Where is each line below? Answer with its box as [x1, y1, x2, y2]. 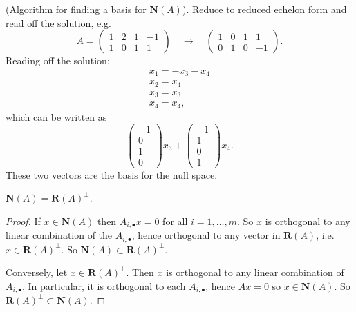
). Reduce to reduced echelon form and [182, 2, 347, 16]
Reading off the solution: [6, 53, 110, 68]
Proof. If [6, 213, 41, 228]
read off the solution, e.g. [6, 15, 111, 30]
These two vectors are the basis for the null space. [6, 167, 218, 182]
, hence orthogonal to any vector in [131, 228, 281, 242]
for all [162, 213, 188, 228]
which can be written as [6, 109, 107, 124]
